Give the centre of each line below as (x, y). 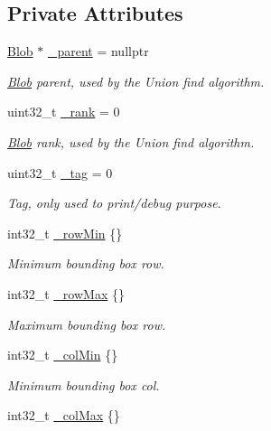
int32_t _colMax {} (64, 415)
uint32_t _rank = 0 (64, 112)
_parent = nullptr (98, 51)
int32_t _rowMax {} (66, 293)
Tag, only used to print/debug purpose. (114, 203)
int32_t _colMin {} (63, 355)
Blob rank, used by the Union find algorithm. (131, 141)
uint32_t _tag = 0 (60, 172)
